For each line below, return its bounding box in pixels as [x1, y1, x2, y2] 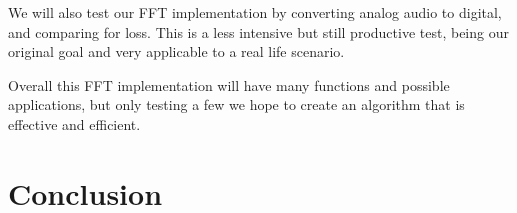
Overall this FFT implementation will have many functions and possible [8, 74, 450, 95]
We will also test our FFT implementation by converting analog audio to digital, [8, 2, 502, 22]
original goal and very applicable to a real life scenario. [8, 41, 345, 62]
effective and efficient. [8, 113, 141, 134]
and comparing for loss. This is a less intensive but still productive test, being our [8, 21, 509, 42]
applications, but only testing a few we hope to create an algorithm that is [8, 94, 465, 115]
